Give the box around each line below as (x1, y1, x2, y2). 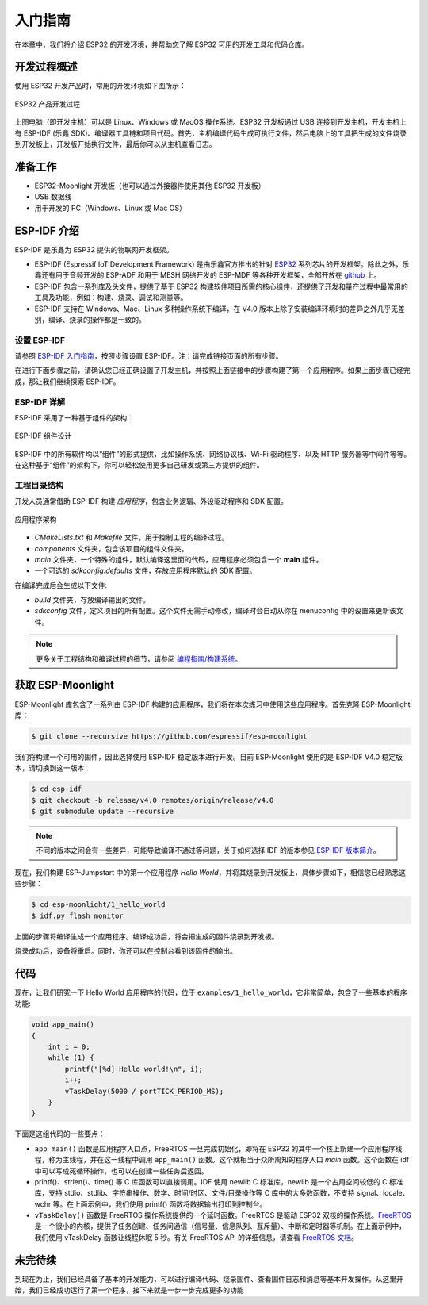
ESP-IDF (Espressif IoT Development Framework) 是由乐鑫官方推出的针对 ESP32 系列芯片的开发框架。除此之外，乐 (34, 259, 410, 269)
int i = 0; (48, 1042, 90, 1051)
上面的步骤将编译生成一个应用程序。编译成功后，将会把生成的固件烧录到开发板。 (14, 931, 279, 941)
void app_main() (31, 1020, 95, 1029)
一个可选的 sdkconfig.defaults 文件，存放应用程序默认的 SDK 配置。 (34, 566, 257, 575)
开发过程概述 (14, 60, 78, 74)
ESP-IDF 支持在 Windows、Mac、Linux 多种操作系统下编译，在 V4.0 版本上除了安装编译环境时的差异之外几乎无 (34, 304, 399, 313)
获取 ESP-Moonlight (14, 678, 115, 692)
